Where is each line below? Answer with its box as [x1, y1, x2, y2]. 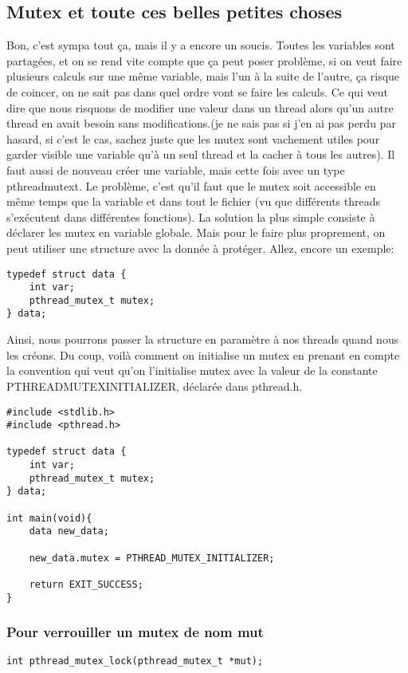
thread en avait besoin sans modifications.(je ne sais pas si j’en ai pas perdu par [6, 115, 396, 132]
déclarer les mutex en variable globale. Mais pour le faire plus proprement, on [6, 224, 386, 241]
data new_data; [29, 525, 109, 537]
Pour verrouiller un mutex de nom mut [6, 622, 264, 642]
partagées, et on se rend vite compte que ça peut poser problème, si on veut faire [6, 52, 402, 69]
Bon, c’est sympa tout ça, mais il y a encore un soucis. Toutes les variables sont [6, 37, 395, 53]
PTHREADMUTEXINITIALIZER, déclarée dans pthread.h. [6, 377, 303, 394]
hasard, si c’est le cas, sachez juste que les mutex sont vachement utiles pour [6, 130, 380, 147]
